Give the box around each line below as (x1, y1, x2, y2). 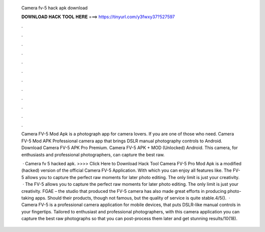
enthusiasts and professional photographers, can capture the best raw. (21, 152, 165, 157)
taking (21, 195, 34, 201)
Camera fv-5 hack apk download (21, 5, 88, 11)
